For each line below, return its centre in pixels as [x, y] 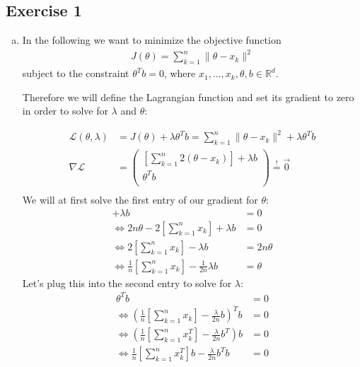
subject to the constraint [76, 73]
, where [180, 73]
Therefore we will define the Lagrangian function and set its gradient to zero [188, 97]
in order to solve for [65, 111]
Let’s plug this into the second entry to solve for [127, 282]
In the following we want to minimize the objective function [152, 40]
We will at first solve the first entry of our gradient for [140, 199]
